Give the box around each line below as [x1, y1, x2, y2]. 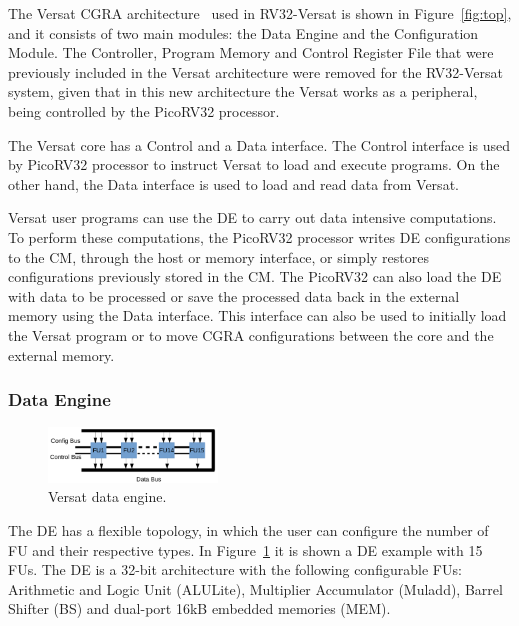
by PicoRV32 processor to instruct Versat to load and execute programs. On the [8, 154, 500, 175]
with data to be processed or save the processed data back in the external [8, 285, 460, 306]
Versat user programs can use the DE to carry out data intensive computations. [8, 207, 497, 228]
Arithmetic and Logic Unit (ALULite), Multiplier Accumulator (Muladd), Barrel [8, 578, 503, 599]
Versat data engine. [48, 486, 167, 507]
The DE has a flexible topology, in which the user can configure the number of [8, 519, 489, 540]
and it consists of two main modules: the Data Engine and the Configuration [8, 22, 479, 43]
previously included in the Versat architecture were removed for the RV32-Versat [8, 61, 503, 82]
